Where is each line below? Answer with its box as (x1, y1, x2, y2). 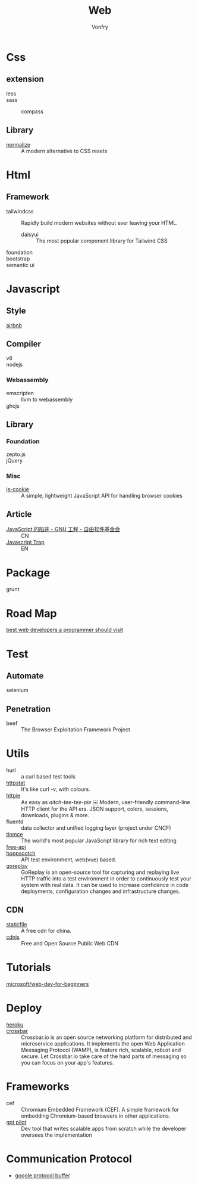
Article (6, 509, 32, 519)
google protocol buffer (14, 1172, 70, 1179)
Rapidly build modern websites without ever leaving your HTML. (21, 219, 178, 227)
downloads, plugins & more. (21, 812, 89, 819)
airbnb (6, 321, 23, 328)
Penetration (6, 704, 51, 714)
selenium (6, 687, 29, 694)
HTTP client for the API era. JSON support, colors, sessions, (21, 805, 169, 812)
